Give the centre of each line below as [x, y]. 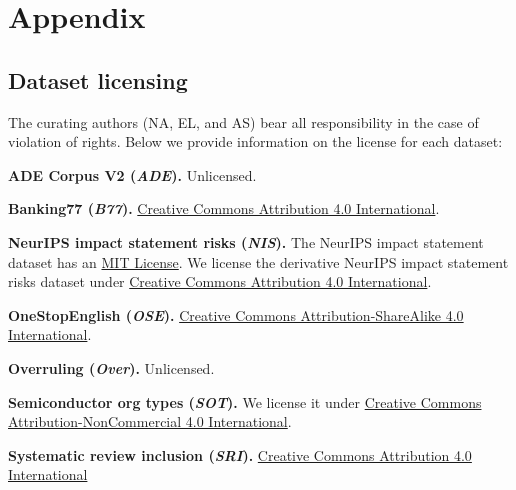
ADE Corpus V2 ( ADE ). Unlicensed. [132, 174]
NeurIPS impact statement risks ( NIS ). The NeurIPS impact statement [246, 241]
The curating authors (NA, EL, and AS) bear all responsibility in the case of [243, 121]
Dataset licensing [98, 79]
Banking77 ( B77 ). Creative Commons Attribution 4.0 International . [224, 208]
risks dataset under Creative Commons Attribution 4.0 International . [220, 281]
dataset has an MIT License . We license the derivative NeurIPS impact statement [258, 261]
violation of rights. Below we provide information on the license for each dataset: [255, 141]
